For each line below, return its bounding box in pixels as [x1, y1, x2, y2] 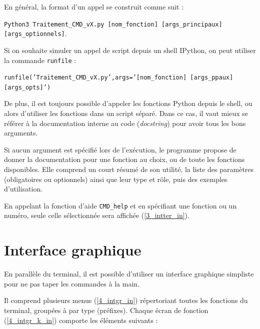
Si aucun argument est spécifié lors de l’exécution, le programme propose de [4, 144, 236, 154]
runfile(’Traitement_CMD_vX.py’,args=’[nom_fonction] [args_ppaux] [4, 74, 233, 81]
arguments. [4, 127, 38, 138]
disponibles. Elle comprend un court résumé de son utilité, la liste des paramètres [4, 164, 254, 174]
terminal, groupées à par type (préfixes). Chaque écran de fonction [4, 304, 208, 315]
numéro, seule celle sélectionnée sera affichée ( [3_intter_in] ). [4, 210, 189, 220]
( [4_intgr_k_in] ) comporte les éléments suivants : [4, 314, 158, 325]
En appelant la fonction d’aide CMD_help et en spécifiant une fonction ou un [4, 200, 237, 210]
